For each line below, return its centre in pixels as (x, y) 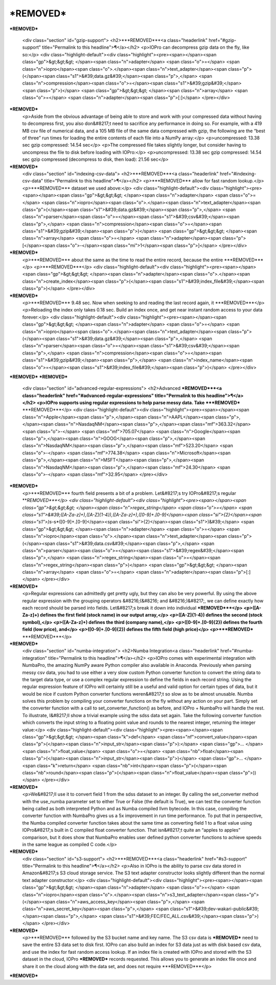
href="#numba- (237, 651)
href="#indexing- (238, 174)
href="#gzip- (223, 40)
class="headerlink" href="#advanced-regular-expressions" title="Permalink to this (114, 395)
